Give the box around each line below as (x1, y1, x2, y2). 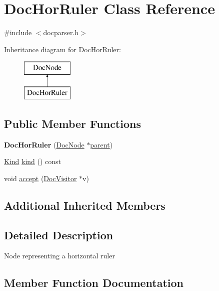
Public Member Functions (4, 115, 141, 131)
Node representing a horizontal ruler (4, 250, 115, 261)
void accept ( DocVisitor (4, 173, 77, 183)
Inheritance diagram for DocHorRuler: (4, 44, 121, 54)
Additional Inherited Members (4, 197, 165, 213)
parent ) (90, 139, 113, 150)
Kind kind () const (4, 156, 61, 167)
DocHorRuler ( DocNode (4, 139, 84, 150)
